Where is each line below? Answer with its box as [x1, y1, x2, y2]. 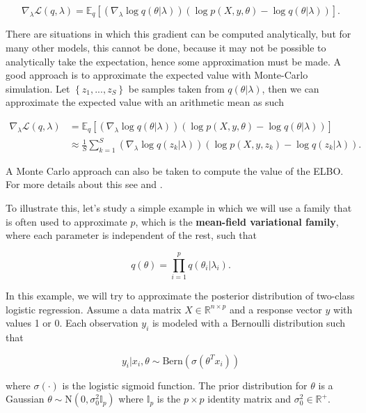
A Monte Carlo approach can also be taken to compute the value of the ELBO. [6, 163, 344, 178]
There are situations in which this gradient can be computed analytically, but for [6, 26, 351, 41]
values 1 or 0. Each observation [6, 315, 138, 330]
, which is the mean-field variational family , [135, 214, 339, 228]
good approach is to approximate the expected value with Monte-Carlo [6, 68, 308, 82]
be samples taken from [128, 81, 225, 95]
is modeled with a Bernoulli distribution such [152, 315, 345, 330]
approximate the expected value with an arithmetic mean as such [6, 95, 284, 109]
